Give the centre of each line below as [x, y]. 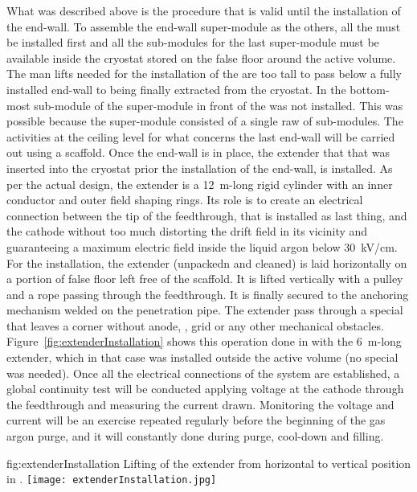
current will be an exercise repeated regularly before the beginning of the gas [196, 420]
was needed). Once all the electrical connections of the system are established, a [203, 373]
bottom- [370, 89]
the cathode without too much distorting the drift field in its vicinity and [187, 231]
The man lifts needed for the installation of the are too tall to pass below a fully [204, 74]
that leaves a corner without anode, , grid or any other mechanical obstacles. [195, 325]
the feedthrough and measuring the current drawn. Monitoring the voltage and [200, 404]
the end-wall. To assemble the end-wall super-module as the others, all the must [204, 26]
